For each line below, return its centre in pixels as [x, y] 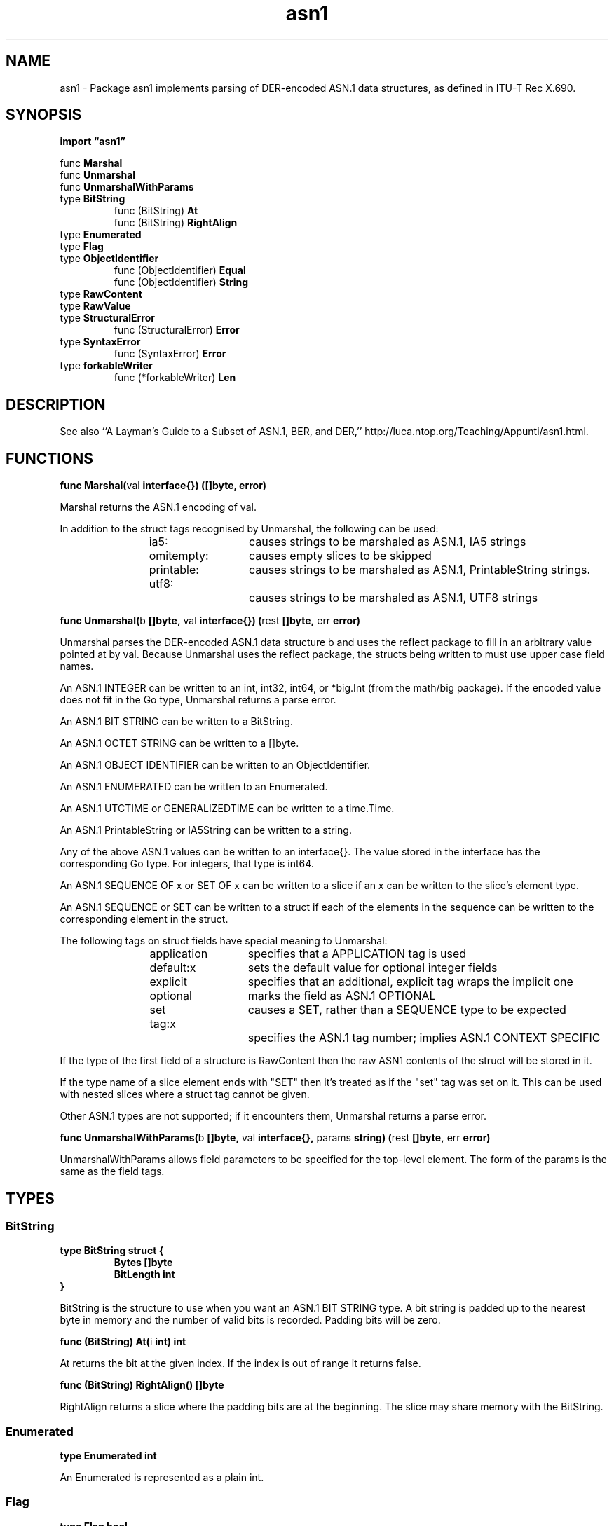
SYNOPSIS [44, 115]
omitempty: [179, 556]
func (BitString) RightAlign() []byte [142, 1385]
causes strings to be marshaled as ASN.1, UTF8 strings [393, 598]
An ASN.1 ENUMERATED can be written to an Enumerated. [194, 787]
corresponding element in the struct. [144, 919]
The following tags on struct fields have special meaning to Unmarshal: [224, 941]
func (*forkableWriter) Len [175, 378]
